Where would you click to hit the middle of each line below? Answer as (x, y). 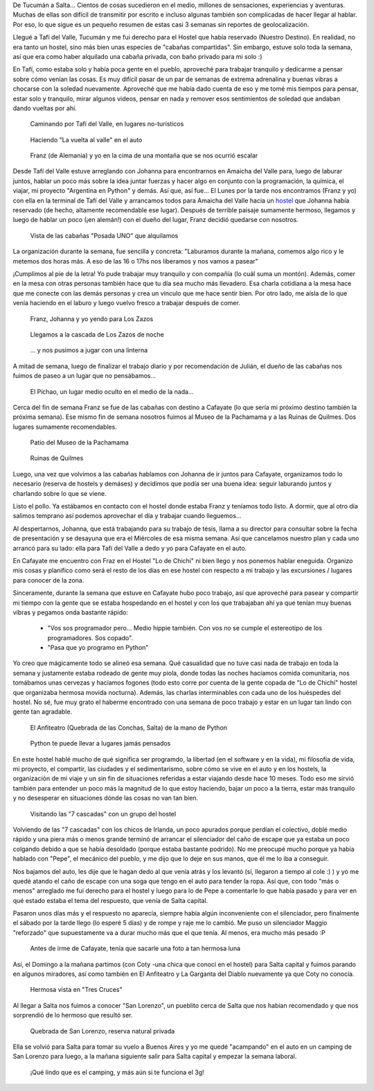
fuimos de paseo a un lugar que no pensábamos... (84, 376)
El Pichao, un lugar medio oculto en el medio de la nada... (112, 391)
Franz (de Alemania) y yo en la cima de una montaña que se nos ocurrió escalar (144, 155)
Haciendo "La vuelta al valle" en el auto (86, 139)
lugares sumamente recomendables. (65, 427)
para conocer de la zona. (48, 580)
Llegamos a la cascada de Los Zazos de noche (97, 334)
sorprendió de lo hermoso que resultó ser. (73, 1015)
